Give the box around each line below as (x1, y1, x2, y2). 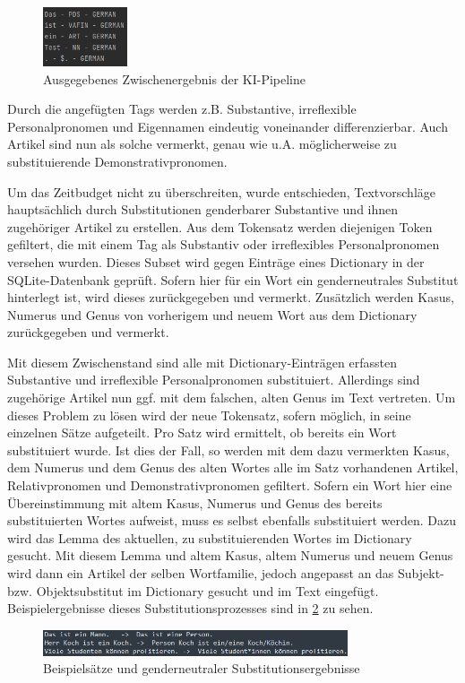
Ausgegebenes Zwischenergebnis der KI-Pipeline (43, 69, 306, 88)
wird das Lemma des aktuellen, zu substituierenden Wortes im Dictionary (7, 528, 412, 547)
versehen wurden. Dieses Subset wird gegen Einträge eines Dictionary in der (7, 252, 425, 271)
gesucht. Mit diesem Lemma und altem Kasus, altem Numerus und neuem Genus (7, 546, 453, 565)
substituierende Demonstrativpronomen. (7, 151, 228, 170)
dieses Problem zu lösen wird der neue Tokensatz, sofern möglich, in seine (7, 405, 411, 424)
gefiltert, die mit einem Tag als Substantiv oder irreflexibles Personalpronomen (7, 235, 440, 254)
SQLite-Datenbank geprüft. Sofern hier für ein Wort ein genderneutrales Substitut (7, 270, 459, 289)
